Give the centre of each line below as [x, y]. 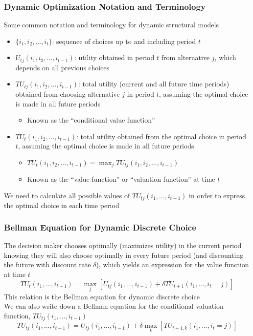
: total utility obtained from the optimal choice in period [161, 136]
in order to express [217, 195]
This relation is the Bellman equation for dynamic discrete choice [102, 296]
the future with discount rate [47, 264]
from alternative [185, 57]
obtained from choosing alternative [68, 94]
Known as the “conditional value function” [91, 120]
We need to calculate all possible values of [67, 195]
